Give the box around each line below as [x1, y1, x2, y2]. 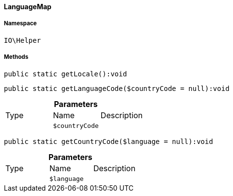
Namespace [4, 20, 37, 27]
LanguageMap [4, 2, 52, 11]
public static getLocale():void [4, 70, 127, 78]
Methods [4, 53, 29, 61]
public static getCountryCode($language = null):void [4, 137, 213, 145]
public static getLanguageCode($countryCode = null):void [4, 84, 230, 92]
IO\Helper [4, 36, 41, 44]
